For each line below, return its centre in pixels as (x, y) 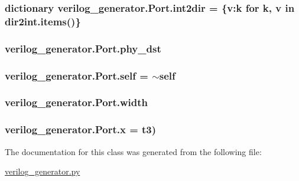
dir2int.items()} (43, 21)
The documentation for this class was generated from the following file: (133, 151)
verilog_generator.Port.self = (77, 75)
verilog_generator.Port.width (77, 102)
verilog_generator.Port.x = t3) (81, 129)
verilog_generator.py (43, 171)
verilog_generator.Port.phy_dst (83, 48)
